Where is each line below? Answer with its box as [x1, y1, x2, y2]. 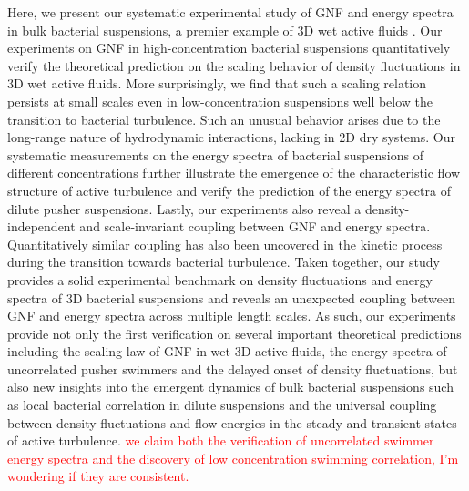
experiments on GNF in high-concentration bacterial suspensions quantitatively [7, 38, 451, 57]
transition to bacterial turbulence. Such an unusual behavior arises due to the [7, 109, 441, 128]
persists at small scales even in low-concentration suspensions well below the [7, 91, 433, 110]
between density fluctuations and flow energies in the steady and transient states [7, 413, 457, 432]
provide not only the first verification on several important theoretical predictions [7, 323, 462, 343]
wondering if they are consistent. [7, 466, 189, 486]
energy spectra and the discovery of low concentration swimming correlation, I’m [7, 448, 459, 467]
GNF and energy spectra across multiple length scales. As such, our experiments [7, 306, 456, 325]
